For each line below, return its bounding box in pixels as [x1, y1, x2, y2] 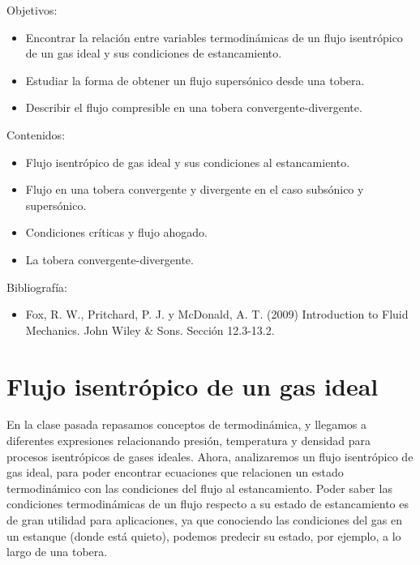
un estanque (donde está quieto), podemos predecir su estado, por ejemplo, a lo [6, 527, 401, 544]
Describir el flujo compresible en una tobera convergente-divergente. [25, 99, 362, 116]
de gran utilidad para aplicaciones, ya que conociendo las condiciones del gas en [6, 511, 403, 528]
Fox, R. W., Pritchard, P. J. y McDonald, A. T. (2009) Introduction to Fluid [25, 306, 409, 323]
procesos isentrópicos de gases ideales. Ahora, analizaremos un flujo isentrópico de [6, 447, 414, 464]
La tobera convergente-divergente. [25, 250, 194, 268]
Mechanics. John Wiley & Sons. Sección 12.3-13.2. [25, 321, 275, 338]
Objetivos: [6, 2, 58, 18]
